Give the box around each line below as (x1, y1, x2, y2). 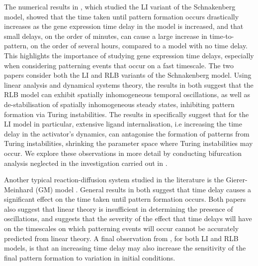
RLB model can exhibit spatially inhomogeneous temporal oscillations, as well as (4, 89, 250, 100)
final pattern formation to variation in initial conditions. (4, 252, 175, 263)
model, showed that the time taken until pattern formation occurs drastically (4, 11, 239, 21)
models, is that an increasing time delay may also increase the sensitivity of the (4, 243, 246, 253)
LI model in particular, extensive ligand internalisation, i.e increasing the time (4, 119, 242, 129)
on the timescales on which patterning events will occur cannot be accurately (4, 223, 239, 234)
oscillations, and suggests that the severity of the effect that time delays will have (4, 213, 252, 224)
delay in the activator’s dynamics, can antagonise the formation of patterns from (4, 128, 250, 138)
